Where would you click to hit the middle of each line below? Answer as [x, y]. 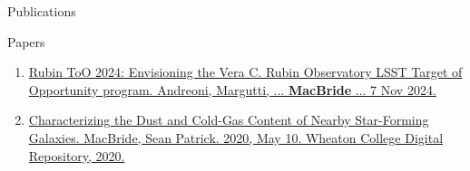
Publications [42, 11]
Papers [26, 41]
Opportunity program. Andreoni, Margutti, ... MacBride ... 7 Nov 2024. [232, 89]
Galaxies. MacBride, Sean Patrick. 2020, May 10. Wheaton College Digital [236, 137]
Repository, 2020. [77, 155]
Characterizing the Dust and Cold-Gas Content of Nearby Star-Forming [229, 120]
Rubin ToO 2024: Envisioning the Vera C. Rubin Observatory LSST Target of [245, 72]
